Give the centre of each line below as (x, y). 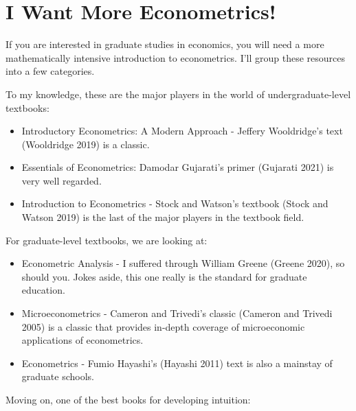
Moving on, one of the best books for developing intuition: (128, 399)
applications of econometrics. (82, 340)
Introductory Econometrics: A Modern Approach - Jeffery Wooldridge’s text (182, 131)
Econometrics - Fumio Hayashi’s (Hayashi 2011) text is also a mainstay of (177, 363)
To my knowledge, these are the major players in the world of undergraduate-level (178, 94)
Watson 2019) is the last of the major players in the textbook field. (163, 217)
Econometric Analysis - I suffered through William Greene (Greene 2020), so (183, 263)
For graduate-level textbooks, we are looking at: (107, 240)
